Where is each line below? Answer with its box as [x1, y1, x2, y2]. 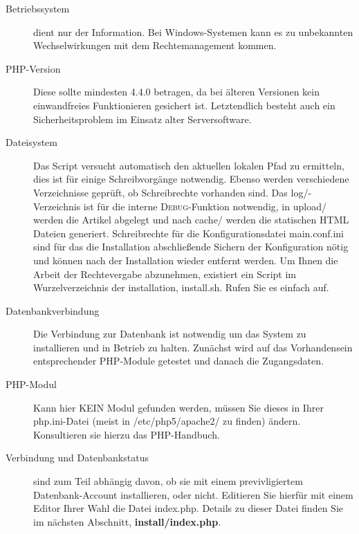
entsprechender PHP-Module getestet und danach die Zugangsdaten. [33, 353, 324, 368]
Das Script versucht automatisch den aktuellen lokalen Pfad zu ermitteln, [33, 158, 344, 172]
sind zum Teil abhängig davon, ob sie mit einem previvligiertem [33, 474, 303, 488]
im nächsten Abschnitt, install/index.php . [33, 514, 221, 528]
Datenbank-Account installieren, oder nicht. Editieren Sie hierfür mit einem [33, 487, 353, 501]
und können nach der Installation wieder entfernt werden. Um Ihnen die [33, 252, 338, 267]
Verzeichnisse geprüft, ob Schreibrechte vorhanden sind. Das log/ [33, 185, 309, 199]
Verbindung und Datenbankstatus [6, 450, 149, 465]
